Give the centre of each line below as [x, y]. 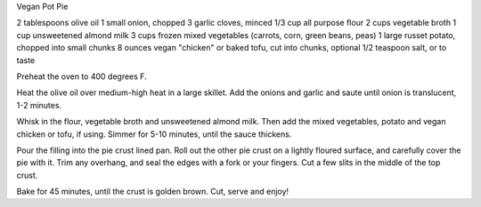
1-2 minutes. [39, 105]
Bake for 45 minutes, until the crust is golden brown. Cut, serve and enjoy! [153, 192]
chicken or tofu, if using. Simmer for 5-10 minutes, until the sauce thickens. [154, 134]
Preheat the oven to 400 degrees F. [82, 76]
